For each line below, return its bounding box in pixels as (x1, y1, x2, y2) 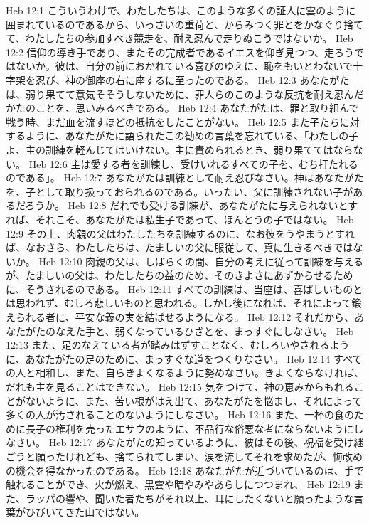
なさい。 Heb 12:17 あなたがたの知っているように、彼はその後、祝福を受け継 (6, 435, 364, 450)
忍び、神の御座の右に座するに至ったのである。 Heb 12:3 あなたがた (35, 72, 350, 87)
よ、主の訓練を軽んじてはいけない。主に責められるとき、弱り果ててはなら (6, 142, 353, 157)
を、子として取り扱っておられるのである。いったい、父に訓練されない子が (6, 184, 353, 199)
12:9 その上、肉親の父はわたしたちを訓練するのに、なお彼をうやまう (6, 226, 326, 241)
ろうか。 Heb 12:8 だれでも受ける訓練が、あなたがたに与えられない (25, 198, 338, 213)
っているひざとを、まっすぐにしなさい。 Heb (144, 323, 354, 338)
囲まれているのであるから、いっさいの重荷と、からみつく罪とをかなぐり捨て (6, 16, 363, 31)
